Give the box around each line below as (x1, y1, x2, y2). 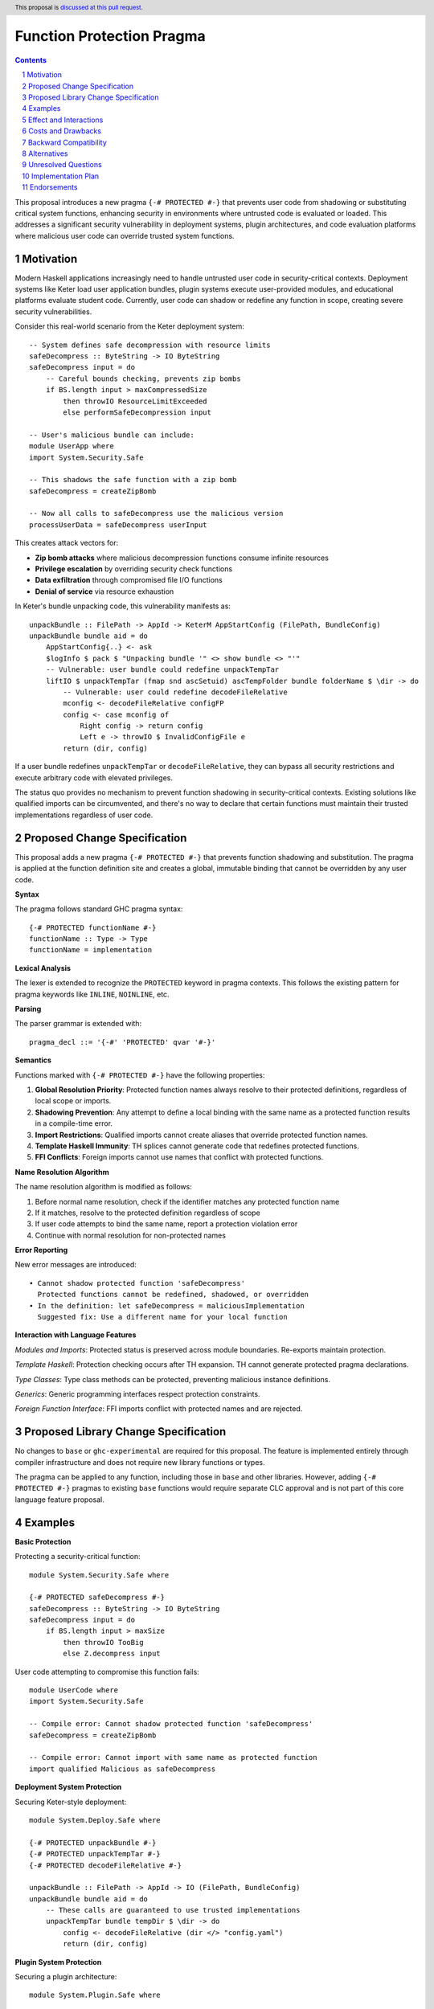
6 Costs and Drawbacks (22, 126, 102, 136)
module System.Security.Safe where (29, 1570, 170, 1579)
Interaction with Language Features (14, 1330, 137, 1340)
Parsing (14, 1004, 42, 1014)
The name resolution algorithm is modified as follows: (14, 1182, 192, 1192)
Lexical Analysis (14, 963, 72, 972)
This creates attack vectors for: (14, 538, 119, 548)
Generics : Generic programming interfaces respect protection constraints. (14, 1389, 260, 1398)
